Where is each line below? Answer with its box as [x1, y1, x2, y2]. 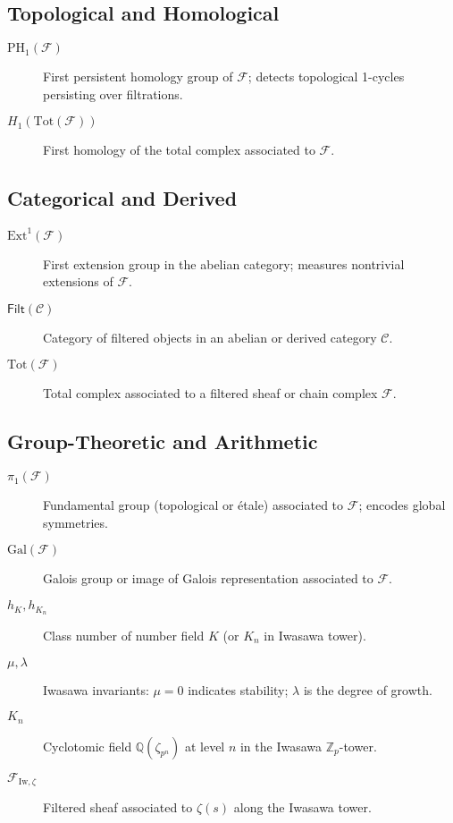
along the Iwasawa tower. [233, 798, 372, 816]
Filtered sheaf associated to [43, 798, 193, 816]
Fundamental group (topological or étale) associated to [43, 496, 344, 514]
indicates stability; [188, 680, 289, 699]
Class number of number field [43, 625, 205, 644]
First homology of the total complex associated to [43, 140, 315, 159]
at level [184, 736, 225, 755]
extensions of [43, 272, 113, 291]
